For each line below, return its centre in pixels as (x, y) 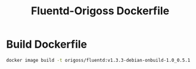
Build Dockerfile (47, 44)
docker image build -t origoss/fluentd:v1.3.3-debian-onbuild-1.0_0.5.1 (98, 60)
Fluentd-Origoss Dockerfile (100, 11)
